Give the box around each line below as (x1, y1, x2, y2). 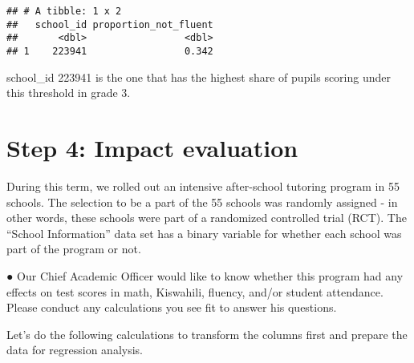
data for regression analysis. (6, 341, 143, 358)
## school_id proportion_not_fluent (6, 18, 213, 30)
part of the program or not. (6, 240, 141, 257)
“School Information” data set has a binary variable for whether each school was (6, 224, 402, 241)
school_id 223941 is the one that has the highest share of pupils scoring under (6, 68, 391, 85)
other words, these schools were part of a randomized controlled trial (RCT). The (6, 209, 407, 226)
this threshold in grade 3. (6, 84, 131, 101)
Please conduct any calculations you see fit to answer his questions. (6, 299, 337, 316)
